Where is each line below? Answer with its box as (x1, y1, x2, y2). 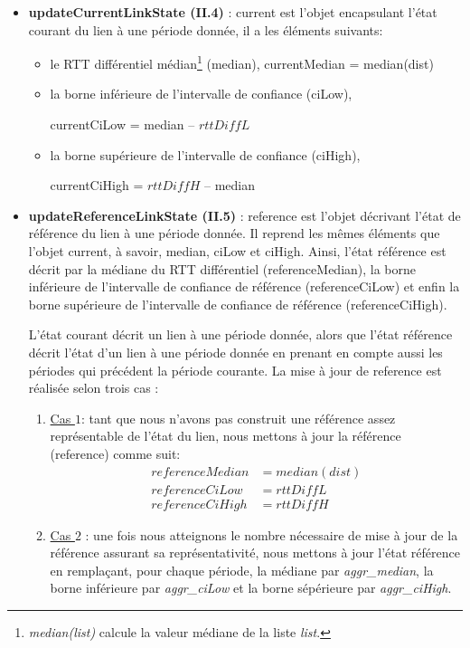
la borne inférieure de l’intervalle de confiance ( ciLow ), (50, 84, 352, 103)
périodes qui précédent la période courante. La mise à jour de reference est (28, 360, 442, 379)
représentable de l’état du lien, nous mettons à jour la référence (50, 426, 401, 445)
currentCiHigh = (50, 176, 144, 195)
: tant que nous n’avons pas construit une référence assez (80, 408, 396, 427)
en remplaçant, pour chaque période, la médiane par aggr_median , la (50, 560, 434, 579)
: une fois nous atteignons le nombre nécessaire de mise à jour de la (85, 525, 458, 544)
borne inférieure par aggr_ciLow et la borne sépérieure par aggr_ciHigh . (50, 578, 452, 597)
